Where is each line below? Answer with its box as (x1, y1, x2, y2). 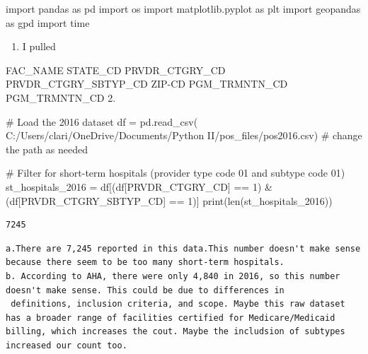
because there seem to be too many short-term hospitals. (6, 257, 284, 268)
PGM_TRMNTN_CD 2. (6, 90, 116, 105)
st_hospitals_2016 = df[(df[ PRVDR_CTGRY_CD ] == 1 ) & (6, 179, 272, 194)
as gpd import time (6, 15, 90, 30)
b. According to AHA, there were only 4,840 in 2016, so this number (6, 271, 340, 281)
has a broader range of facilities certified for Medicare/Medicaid (6, 312, 335, 323)
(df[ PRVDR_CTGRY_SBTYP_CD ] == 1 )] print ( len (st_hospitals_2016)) (6, 193, 333, 208)
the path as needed (6, 141, 88, 156)
